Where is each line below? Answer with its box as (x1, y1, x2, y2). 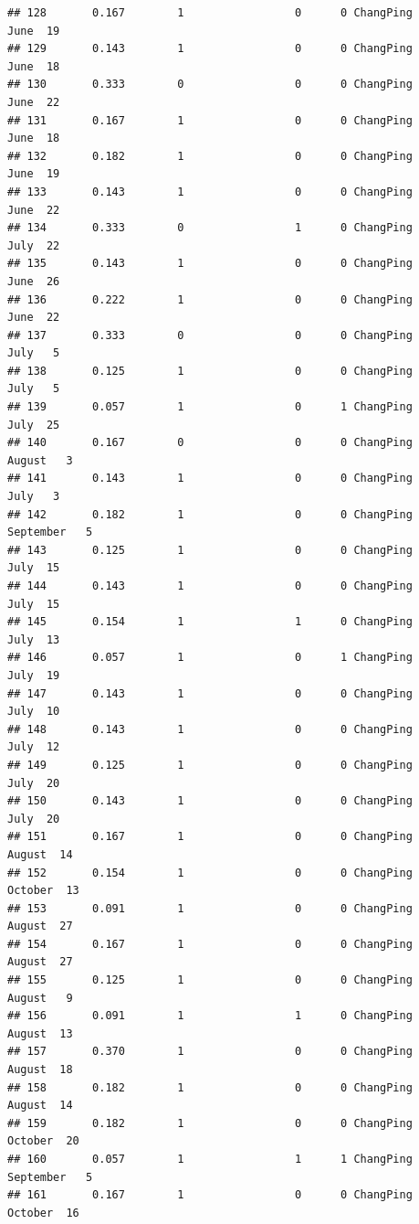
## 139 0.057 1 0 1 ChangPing (7, 400, 413, 414)
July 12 (7, 740, 60, 754)
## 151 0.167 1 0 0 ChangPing (7, 830, 413, 844)
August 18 (7, 1063, 73, 1077)
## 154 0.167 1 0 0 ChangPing (7, 937, 413, 951)
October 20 (7, 1134, 79, 1148)
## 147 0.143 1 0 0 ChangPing (7, 687, 413, 700)
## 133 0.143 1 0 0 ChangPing (7, 185, 413, 198)
